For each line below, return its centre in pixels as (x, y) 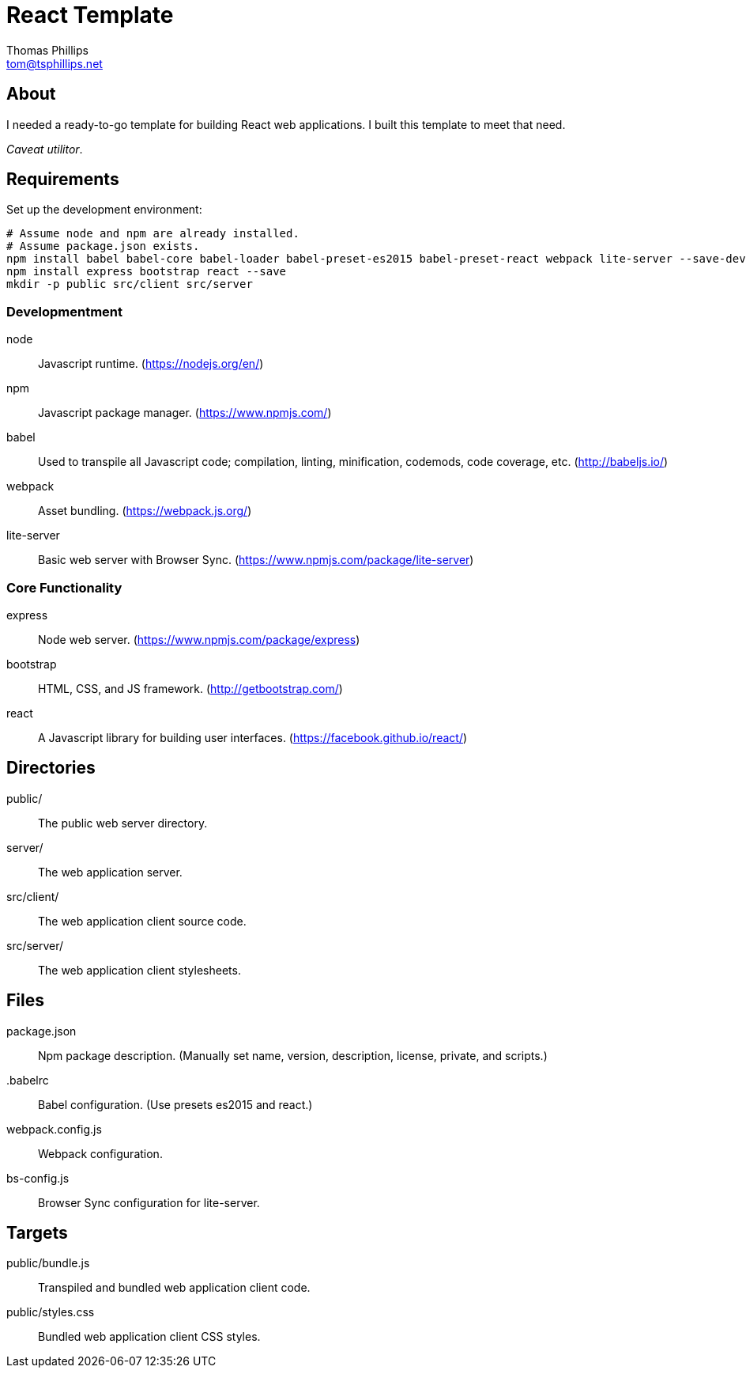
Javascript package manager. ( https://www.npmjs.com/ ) (185, 413)
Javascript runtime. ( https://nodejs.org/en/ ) (151, 364)
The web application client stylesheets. (139, 970)
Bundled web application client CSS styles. (149, 1337)
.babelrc (28, 1080)
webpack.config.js (54, 1129)
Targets (37, 1233)
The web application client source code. (142, 921)
